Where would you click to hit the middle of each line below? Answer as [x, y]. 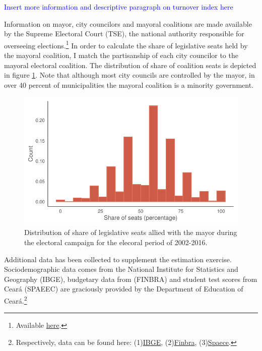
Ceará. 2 [16, 300]
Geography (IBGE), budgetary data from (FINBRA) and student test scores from [131, 279]
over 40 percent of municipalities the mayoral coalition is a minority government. [129, 84]
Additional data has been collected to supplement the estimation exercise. [118, 259]
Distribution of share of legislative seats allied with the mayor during [131, 232]
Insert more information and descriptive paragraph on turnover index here [119, 7]
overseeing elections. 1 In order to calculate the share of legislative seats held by [126, 44]
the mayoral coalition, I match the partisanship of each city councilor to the [121, 55]
